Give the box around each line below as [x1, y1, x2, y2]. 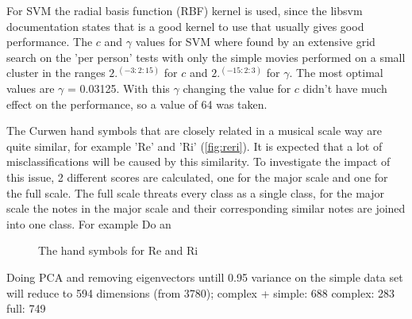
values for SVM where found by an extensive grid [135, 33, 375, 50]
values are [6, 79, 55, 96]
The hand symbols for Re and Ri [38, 242, 198, 259]
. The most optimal [289, 64, 383, 81]
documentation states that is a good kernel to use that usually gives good [6, 17, 364, 34]
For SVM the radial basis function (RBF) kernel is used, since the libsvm [6, 2, 363, 18]
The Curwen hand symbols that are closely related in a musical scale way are [6, 122, 382, 139]
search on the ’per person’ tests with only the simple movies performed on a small [6, 48, 406, 65]
